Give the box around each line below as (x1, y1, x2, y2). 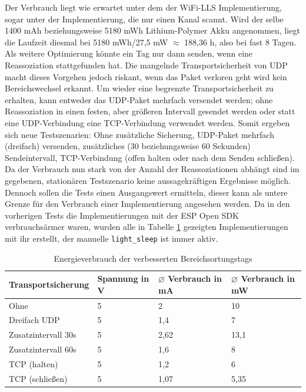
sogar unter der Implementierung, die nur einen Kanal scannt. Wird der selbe (5, 12, 284, 25)
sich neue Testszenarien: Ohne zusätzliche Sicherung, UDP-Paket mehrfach (5, 128, 274, 140)
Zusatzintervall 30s (9, 328, 76, 341)
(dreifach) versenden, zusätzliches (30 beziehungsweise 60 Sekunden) (5, 140, 251, 152)
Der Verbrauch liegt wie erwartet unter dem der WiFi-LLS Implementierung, (5, 1, 282, 13)
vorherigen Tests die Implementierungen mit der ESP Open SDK (5, 209, 239, 221)
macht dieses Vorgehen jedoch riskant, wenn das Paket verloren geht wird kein (5, 70, 287, 83)
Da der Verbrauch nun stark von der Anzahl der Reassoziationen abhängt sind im (5, 163, 300, 175)
